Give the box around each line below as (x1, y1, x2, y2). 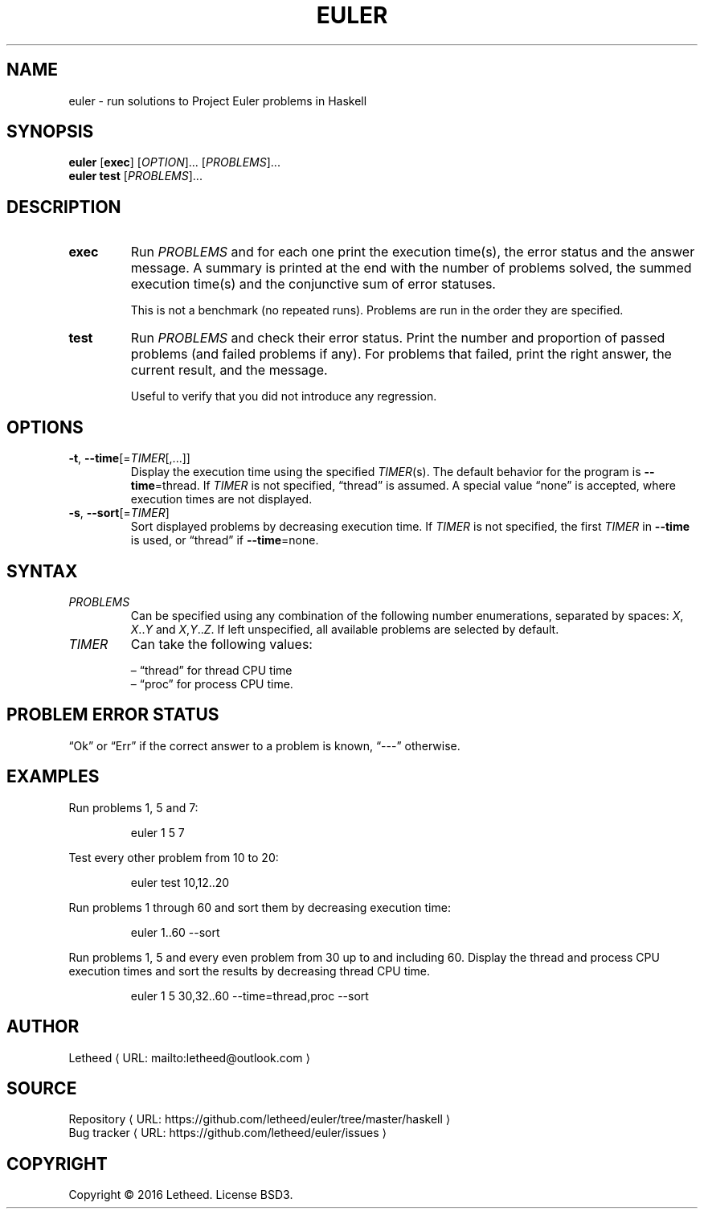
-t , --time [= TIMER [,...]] (68, 451, 190, 466)
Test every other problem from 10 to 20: (68, 850, 279, 864)
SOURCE (6, 1077, 77, 1098)
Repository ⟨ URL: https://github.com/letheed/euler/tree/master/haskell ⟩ (68, 1112, 451, 1127)
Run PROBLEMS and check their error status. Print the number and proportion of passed (130, 330, 665, 347)
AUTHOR (6, 1016, 80, 1037)
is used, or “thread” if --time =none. (130, 533, 319, 548)
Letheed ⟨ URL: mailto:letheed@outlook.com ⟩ (68, 1050, 310, 1065)
